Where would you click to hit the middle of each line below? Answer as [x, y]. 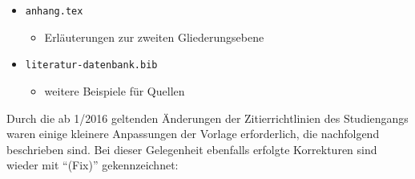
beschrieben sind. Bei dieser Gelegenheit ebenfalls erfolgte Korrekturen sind [192, 149]
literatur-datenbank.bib [91, 65]
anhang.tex [54, 11]
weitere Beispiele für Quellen [115, 90]
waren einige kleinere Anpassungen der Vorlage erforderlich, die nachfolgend [193, 134]
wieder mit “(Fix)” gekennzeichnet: [93, 165]
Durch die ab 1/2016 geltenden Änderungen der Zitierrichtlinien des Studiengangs [207, 118]
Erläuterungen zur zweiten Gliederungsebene [154, 37]
